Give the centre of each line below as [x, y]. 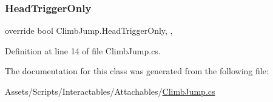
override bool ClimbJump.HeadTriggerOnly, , [89, 30]
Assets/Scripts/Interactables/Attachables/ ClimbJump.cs [110, 91]
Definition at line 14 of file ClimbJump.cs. [83, 50]
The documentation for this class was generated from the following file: [137, 71]
